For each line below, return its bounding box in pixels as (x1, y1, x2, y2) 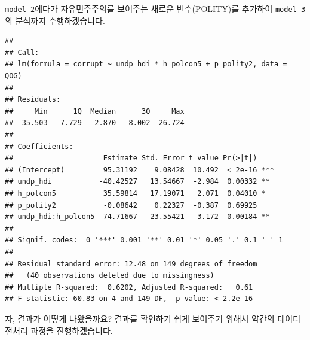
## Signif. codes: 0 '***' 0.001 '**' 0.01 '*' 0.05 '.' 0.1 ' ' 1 (5, 236, 283, 245)
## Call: (5, 48, 39, 57)
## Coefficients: (5, 142, 73, 151)
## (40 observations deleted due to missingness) (5, 271, 214, 280)
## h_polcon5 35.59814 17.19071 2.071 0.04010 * (5, 189, 266, 198)
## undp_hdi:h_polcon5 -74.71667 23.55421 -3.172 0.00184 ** (5, 212, 270, 221)
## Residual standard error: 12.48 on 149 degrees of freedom (5, 259, 257, 268)
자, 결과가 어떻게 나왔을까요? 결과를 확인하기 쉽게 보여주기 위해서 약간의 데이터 (5, 312, 301, 324)
